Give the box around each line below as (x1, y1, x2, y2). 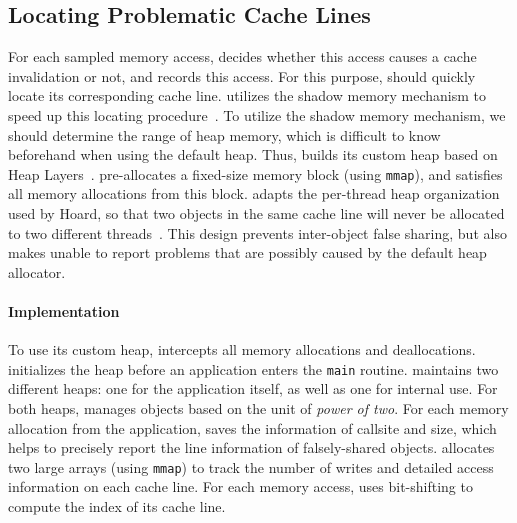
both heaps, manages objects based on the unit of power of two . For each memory (8, 398, 509, 419)
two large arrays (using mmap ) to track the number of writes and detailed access (8, 456, 494, 477)
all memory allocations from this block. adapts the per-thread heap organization (8, 183, 500, 204)
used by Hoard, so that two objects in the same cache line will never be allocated (8, 203, 505, 224)
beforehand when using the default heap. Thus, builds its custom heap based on (8, 144, 498, 165)
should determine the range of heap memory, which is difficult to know (8, 124, 441, 145)
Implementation (8, 300, 120, 321)
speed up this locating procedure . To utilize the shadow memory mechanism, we (8, 104, 506, 125)
